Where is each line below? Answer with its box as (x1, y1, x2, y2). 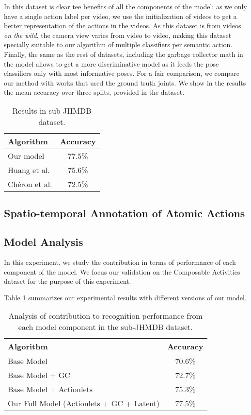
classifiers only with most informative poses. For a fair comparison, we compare (4, 68, 239, 78)
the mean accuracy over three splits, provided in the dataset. (4, 87, 185, 97)
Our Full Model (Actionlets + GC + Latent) (8, 398, 160, 409)
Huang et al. (8, 164, 50, 175)
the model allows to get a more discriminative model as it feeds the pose (4, 58, 219, 69)
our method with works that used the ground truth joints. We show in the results (4, 77, 246, 87)
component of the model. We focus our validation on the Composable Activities (4, 266, 240, 277)
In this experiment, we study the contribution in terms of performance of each (4, 257, 236, 267)
